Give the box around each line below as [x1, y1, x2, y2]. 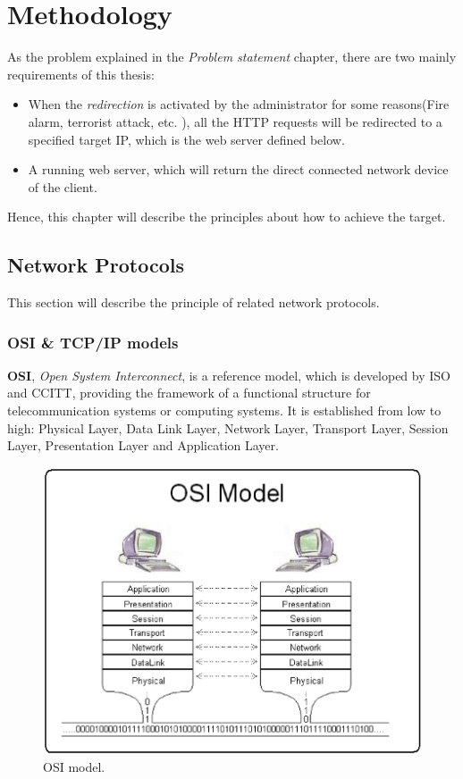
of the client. [28, 177, 97, 196]
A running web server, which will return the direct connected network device [28, 160, 449, 179]
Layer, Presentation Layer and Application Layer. [7, 436, 279, 455]
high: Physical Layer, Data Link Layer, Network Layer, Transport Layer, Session [7, 418, 449, 437]
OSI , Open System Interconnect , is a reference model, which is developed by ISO [7, 365, 450, 384]
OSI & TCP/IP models [7, 331, 179, 353]
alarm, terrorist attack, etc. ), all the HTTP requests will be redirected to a [28, 112, 442, 130]
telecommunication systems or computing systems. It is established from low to [7, 401, 442, 420]
